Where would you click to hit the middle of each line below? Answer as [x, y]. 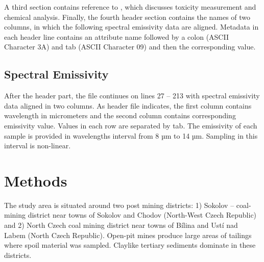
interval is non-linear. [38, 146]
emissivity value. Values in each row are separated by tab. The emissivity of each [131, 125]
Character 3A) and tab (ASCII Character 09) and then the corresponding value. [130, 47]
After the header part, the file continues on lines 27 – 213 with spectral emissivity [132, 96]
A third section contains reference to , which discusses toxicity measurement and [130, 7]
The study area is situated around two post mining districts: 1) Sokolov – [119, 205]
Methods [36, 180]
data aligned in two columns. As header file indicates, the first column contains [128, 105]
